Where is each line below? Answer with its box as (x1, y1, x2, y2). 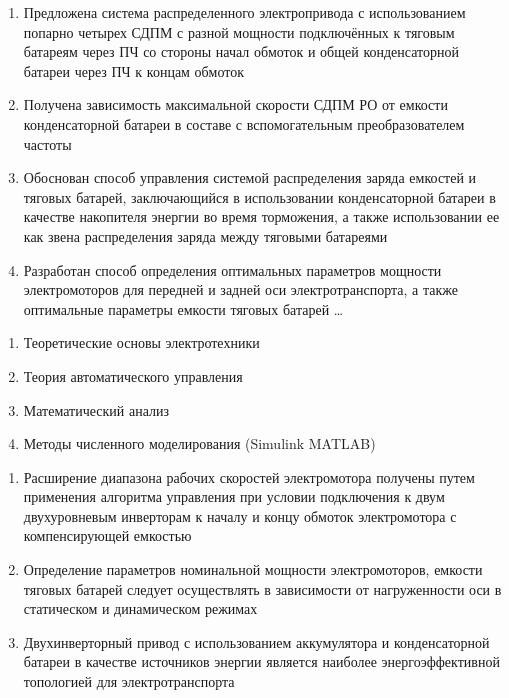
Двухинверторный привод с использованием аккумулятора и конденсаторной (23, 631, 490, 652)
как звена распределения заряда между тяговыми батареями (23, 225, 388, 246)
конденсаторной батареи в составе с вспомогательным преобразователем (23, 113, 465, 134)
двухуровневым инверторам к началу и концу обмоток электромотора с (23, 505, 457, 526)
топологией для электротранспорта (23, 671, 235, 692)
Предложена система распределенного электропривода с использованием (23, 2, 466, 22)
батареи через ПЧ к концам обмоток (23, 60, 245, 81)
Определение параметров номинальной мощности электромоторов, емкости (23, 559, 483, 580)
